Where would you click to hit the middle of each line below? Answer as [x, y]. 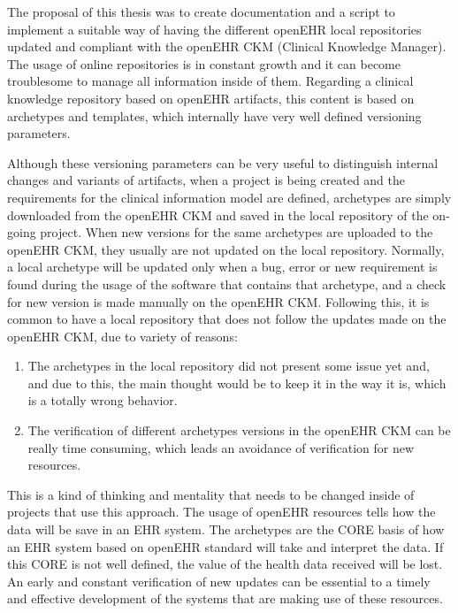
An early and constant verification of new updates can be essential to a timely [219, 581]
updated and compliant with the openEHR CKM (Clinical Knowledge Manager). [227, 46]
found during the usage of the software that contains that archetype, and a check [227, 284]
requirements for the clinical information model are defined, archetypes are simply [229, 197]
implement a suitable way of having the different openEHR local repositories [214, 29]
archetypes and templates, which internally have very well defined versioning [214, 115]
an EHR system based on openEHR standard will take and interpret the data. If [225, 546]
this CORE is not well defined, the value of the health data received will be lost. [225, 564]
